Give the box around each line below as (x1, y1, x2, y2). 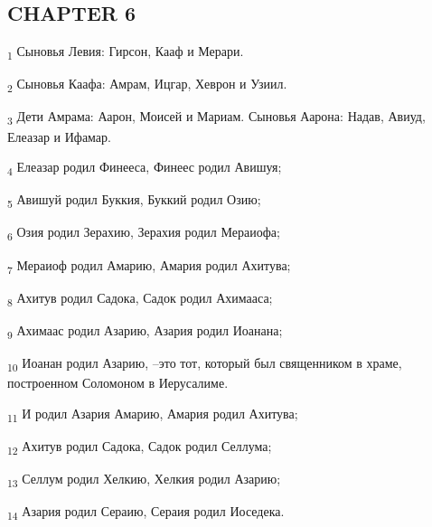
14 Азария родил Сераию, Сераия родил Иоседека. (7, 502, 285, 522)
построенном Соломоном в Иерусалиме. (7, 373, 229, 392)
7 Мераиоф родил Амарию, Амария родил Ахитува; (7, 255, 291, 277)
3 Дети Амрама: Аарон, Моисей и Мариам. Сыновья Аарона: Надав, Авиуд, (7, 107, 426, 128)
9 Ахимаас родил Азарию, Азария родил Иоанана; (7, 320, 283, 342)
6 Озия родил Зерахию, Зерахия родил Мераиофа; (7, 222, 280, 244)
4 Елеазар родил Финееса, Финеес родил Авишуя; (7, 157, 282, 178)
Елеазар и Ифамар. (7, 127, 111, 146)
